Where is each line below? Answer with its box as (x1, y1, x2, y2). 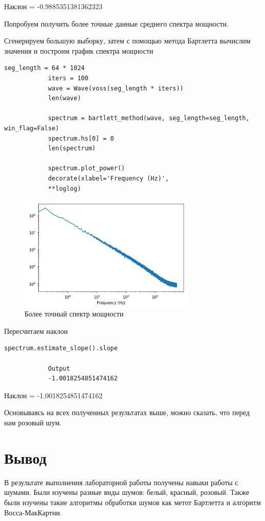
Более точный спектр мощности (25, 308, 124, 319)
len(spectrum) (48, 145, 96, 152)
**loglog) (48, 185, 81, 192)
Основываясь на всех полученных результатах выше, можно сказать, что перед (4, 407, 250, 418)
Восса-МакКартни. (4, 507, 62, 517)
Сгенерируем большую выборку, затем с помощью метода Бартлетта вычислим (4, 35, 251, 46)
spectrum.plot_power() (48, 165, 125, 172)
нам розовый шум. (4, 417, 62, 428)
